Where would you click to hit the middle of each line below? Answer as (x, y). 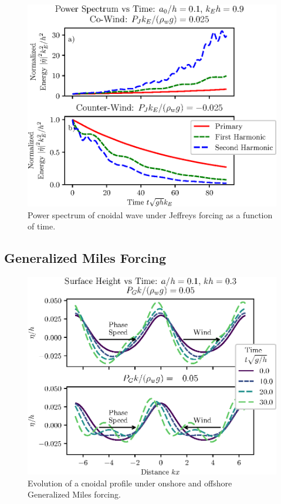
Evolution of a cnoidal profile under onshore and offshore (130, 483)
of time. (42, 226)
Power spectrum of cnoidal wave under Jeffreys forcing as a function (150, 214)
